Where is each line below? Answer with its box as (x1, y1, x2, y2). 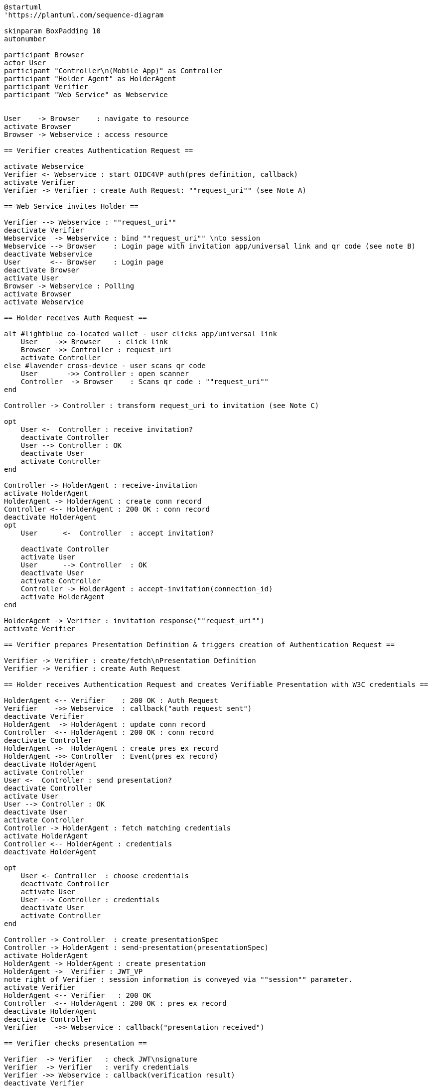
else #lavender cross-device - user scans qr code (4, 362, 206, 370)
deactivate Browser (4, 266, 80, 274)
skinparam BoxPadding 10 (4, 27, 101, 35)
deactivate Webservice (4, 250, 93, 258)
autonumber (4, 35, 46, 43)
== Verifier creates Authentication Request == (4, 146, 193, 154)
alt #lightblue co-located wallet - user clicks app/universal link (4, 330, 277, 338)
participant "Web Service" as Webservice (4, 91, 168, 99)
